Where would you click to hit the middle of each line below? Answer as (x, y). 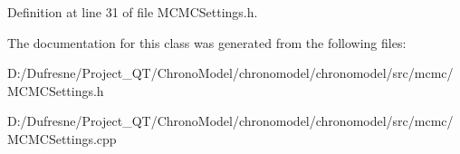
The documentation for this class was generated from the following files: (207, 42)
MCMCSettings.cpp (62, 138)
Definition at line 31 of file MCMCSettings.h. (133, 12)
